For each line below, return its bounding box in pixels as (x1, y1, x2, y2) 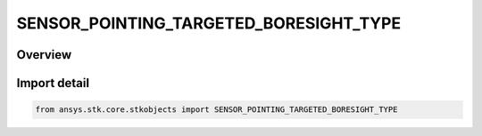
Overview (16, 47, 72, 62)
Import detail (16, 76, 89, 91)
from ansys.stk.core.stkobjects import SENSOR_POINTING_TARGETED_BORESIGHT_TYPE (35, 105, 398, 115)
